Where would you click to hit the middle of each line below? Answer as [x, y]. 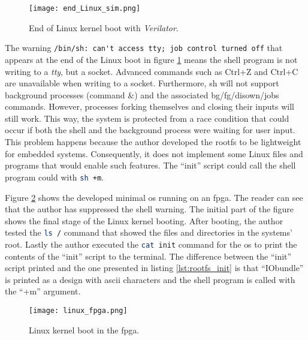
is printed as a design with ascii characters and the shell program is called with [150, 279]
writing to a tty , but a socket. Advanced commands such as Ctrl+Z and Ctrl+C [152, 71]
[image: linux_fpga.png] [78, 310]
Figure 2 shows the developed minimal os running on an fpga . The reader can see [154, 197]
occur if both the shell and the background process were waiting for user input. [150, 130]
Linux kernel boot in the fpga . [84, 330]
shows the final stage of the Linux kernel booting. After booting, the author [144, 220]
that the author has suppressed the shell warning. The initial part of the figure [150, 209]
